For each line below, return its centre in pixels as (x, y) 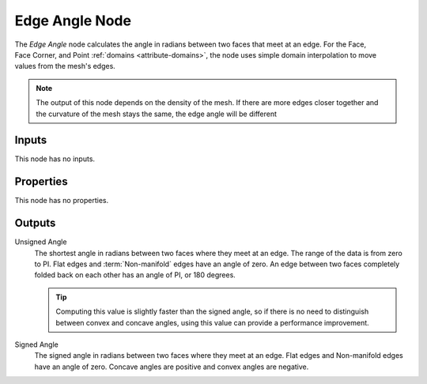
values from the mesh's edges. (65, 66)
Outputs (35, 223)
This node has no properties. (62, 201)
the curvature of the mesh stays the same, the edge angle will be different (156, 114)
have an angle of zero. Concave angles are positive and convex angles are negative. (172, 367)
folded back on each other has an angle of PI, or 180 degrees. (135, 275)
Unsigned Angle (41, 242)
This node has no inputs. (55, 159)
